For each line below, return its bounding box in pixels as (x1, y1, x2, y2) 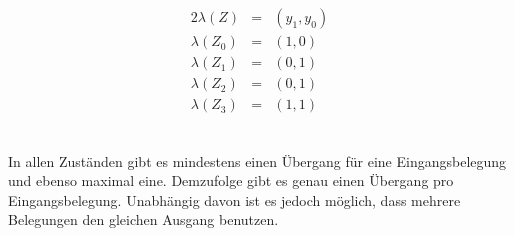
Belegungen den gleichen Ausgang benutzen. (8, 209, 279, 230)
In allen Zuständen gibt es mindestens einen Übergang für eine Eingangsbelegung (8, 150, 507, 171)
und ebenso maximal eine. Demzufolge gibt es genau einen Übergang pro (8, 170, 454, 191)
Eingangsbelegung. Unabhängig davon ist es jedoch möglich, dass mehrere (8, 189, 461, 210)
